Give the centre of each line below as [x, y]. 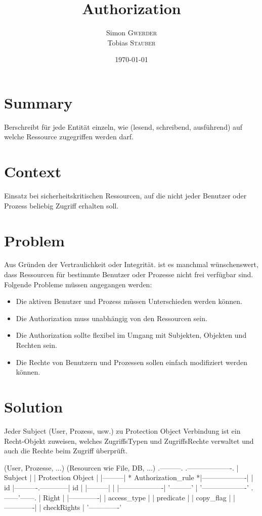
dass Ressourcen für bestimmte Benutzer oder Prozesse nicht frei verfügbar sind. [129, 274]
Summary [38, 102]
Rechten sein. [36, 345]
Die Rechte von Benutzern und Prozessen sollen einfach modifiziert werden [132, 362]
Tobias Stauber [132, 42]
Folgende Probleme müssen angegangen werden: [78, 284]
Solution [34, 406]
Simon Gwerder [132, 33]
